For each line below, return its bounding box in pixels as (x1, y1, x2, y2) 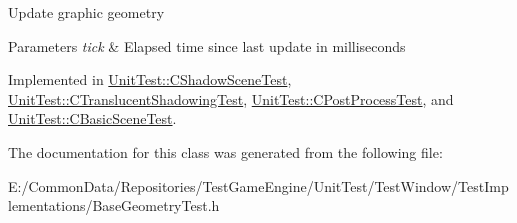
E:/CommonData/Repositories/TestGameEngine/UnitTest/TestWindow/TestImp (8, 175, 509, 196)
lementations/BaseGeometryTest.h (8, 195, 220, 216)
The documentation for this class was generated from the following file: (8, 141, 443, 162)
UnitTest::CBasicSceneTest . (8, 108, 177, 129)
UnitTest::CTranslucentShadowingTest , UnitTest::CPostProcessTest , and (8, 88, 454, 109)
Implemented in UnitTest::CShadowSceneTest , (8, 69, 292, 90)
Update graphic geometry (8, 2, 165, 22)
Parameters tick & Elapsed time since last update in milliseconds (8, 35, 406, 56)
